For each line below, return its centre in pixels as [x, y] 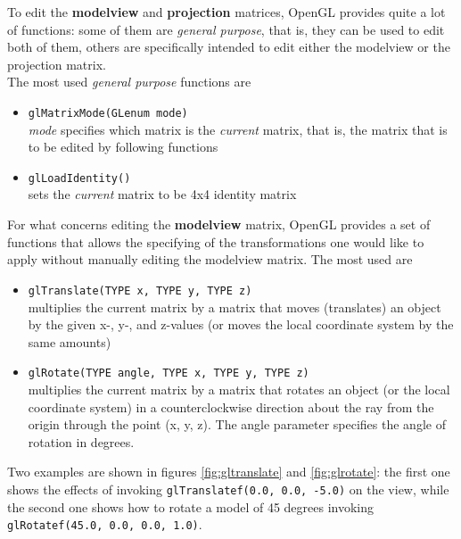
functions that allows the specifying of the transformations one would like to [216, 241]
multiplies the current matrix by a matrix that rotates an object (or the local [239, 389]
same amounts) [70, 341]
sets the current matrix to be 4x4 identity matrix [162, 194]
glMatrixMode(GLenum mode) [108, 113]
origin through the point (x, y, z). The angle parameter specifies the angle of [237, 424]
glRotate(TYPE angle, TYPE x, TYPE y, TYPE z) [169, 373]
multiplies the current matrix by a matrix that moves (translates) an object [235, 307]
